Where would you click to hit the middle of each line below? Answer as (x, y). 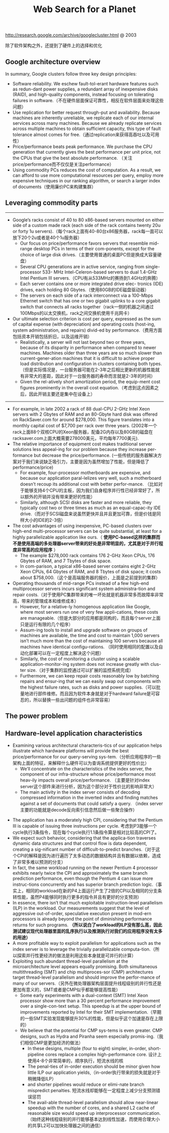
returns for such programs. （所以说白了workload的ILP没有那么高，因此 (87, 925)
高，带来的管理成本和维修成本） (46, 601)
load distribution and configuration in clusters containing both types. (91, 364)
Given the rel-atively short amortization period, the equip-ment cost (90, 381)
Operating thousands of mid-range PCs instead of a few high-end (81, 583)
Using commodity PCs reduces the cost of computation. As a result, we (87, 170)
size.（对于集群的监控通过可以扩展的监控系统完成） (80, 670)
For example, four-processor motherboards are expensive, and (85, 472)
